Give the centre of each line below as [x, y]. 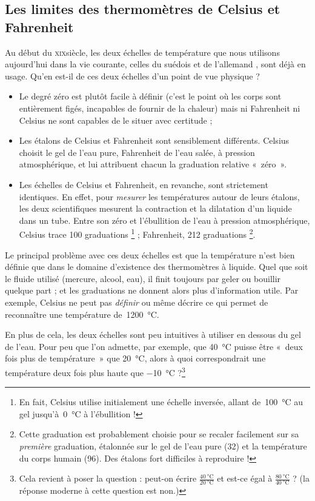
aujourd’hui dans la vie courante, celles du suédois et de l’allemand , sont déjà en [155, 64]
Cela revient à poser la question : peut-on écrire [108, 478]
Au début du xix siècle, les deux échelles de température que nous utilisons [142, 52]
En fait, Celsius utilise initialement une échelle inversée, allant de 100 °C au [161, 402]
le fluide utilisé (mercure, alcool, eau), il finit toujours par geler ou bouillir [143, 278]
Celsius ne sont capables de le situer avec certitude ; [116, 120]
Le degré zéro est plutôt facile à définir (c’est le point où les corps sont [150, 96]
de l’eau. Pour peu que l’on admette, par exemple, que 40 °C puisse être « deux [154, 346]
